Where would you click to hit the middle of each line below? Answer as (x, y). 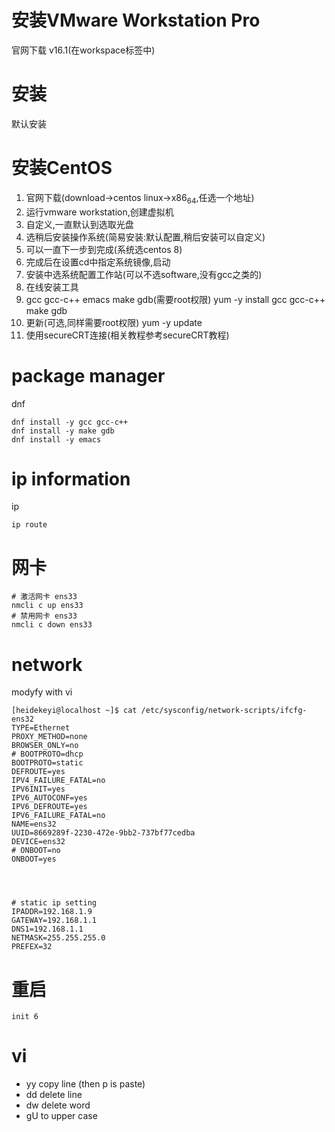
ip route (29, 525)
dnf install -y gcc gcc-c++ (70, 422)
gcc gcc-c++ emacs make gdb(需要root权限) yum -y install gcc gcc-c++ (175, 299)
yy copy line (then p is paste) (85, 1084)
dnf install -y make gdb (63, 431)
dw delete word (58, 1105)
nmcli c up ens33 (47, 606)
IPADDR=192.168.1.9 (52, 912)
